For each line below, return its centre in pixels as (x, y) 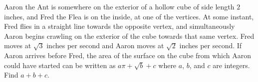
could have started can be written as (60, 65)
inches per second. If (211, 45)
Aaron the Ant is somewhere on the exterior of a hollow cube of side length (119, 6)
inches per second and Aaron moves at (105, 45)
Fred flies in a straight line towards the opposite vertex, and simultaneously (120, 26)
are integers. (231, 65)
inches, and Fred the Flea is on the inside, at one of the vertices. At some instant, (129, 16)
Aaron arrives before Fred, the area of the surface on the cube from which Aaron (128, 55)
